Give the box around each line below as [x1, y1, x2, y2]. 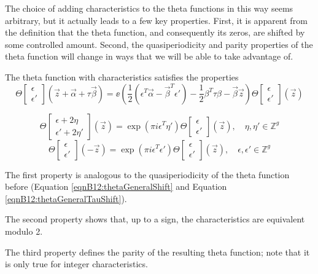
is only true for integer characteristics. [5, 257, 148, 270]
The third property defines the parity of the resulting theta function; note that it [5, 245, 310, 258]
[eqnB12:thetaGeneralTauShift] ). [5, 192, 127, 205]
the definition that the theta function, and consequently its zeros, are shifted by [5, 26, 305, 39]
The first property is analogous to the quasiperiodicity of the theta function [5, 168, 290, 181]
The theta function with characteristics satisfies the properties [5, 70, 239, 83]
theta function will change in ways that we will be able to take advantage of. [5, 50, 293, 63]
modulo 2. [5, 224, 43, 237]
